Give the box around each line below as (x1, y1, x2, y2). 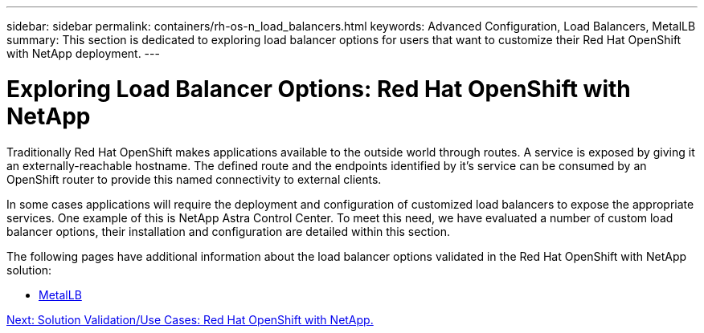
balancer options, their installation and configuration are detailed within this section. (6, 224, 451, 238)
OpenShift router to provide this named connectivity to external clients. (6, 172, 382, 186)
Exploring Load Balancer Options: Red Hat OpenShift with (6, 75, 631, 103)
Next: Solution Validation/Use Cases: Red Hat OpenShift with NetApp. (6, 312, 374, 327)
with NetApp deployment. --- (6, 47, 160, 60)
